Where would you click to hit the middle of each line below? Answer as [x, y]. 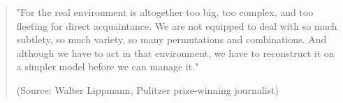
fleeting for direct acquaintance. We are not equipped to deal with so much [177, 25]
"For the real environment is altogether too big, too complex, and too [165, 12]
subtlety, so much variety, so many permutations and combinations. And [171, 39]
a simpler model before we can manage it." [108, 66]
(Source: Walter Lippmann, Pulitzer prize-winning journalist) [148, 89]
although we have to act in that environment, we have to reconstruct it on [175, 53]
